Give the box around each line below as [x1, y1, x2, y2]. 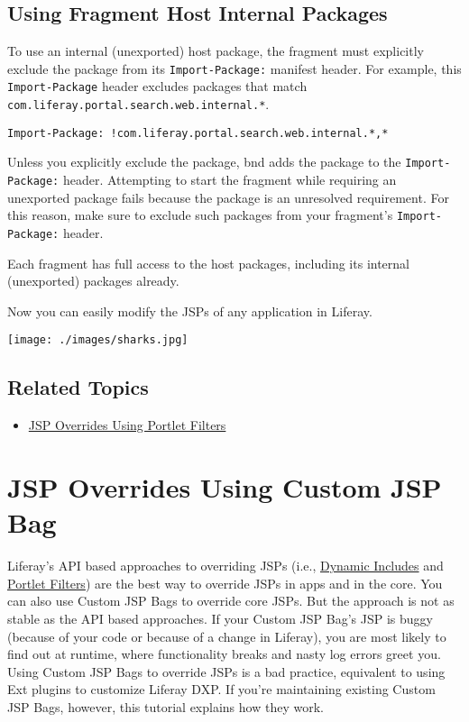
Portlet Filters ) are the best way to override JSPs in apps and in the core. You [7, 573, 443, 592]
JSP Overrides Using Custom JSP [7, 469, 442, 506]
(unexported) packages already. [7, 271, 179, 290]
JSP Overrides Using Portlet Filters [28, 416, 226, 434]
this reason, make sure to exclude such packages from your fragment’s [7, 206, 393, 224]
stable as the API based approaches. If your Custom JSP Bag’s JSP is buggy [7, 608, 433, 627]
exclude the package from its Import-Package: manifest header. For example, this [7, 59, 462, 78]
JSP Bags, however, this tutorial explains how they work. [7, 697, 324, 716]
